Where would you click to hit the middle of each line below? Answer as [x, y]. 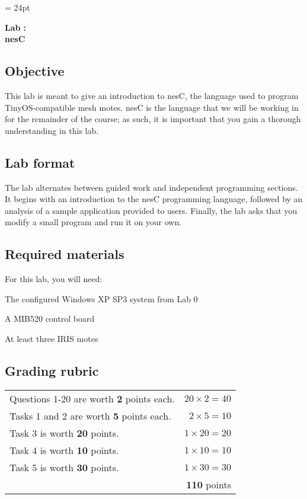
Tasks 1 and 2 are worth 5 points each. [90, 415]
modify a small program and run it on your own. [93, 222]
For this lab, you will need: [54, 279]
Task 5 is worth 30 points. [64, 467]
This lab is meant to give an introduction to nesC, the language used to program [152, 95]
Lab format [40, 162]
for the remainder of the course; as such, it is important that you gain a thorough [153, 119]
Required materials [65, 254]
